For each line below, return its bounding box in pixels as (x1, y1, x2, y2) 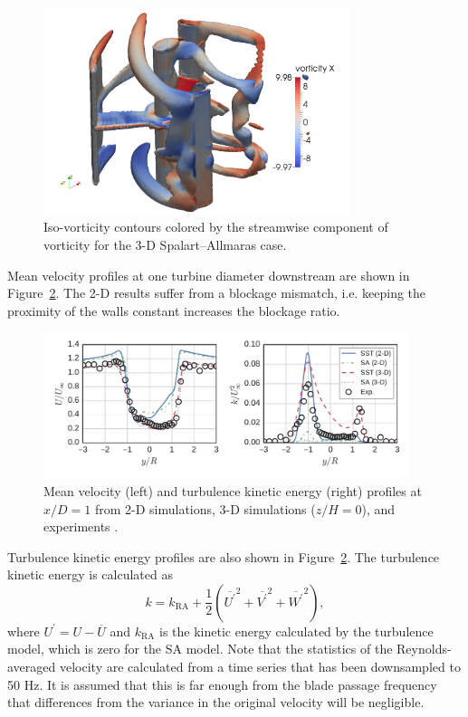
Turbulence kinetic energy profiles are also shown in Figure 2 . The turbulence (7, 547, 440, 566)
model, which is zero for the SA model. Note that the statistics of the (7, 639, 393, 658)
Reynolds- (396, 639, 452, 658)
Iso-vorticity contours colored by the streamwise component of (43, 217, 388, 236)
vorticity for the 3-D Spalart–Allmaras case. (43, 235, 287, 254)
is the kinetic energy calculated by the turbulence (159, 621, 434, 640)
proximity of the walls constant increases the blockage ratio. (7, 301, 340, 320)
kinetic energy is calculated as (7, 565, 173, 584)
